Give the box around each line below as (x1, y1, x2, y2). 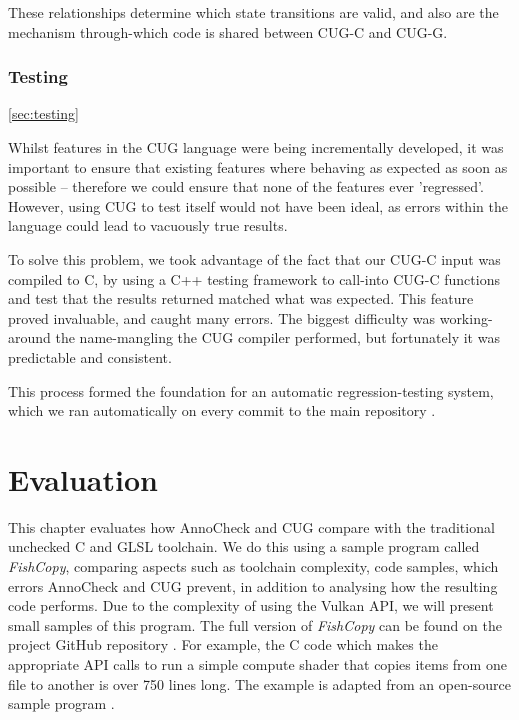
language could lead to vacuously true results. (8, 215, 288, 236)
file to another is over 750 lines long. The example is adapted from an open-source (8, 673, 511, 694)
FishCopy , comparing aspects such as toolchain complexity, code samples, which (8, 556, 499, 577)
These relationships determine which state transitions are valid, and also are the (8, 2, 499, 22)
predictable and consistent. (8, 346, 172, 367)
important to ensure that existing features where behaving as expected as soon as (8, 156, 508, 177)
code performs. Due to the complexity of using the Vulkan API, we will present (8, 595, 494, 616)
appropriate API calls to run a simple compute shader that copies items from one (8, 654, 507, 674)
